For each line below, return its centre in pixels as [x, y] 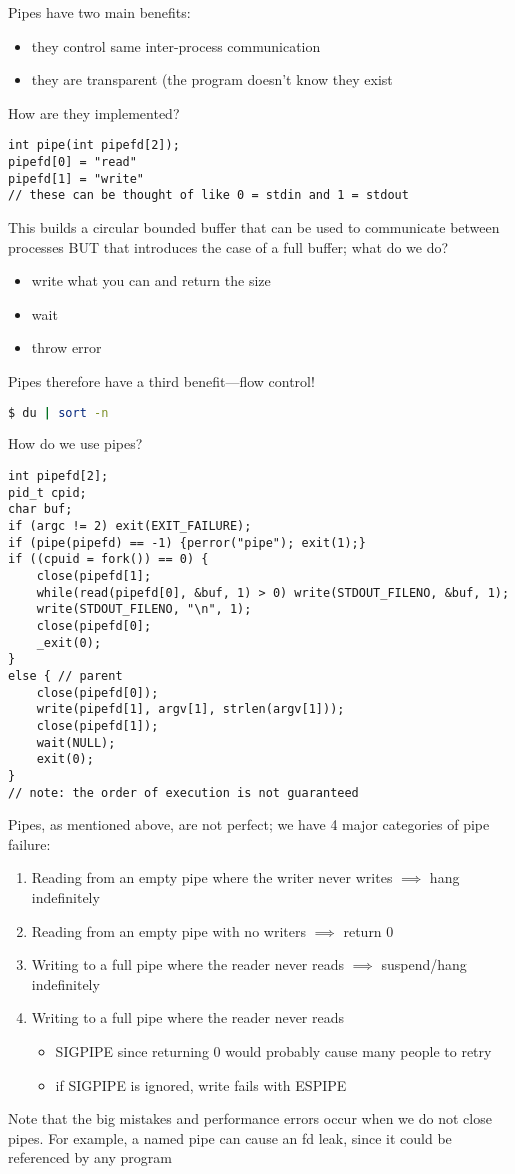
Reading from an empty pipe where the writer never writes [212, 877]
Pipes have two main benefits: [99, 12]
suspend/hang [424, 964]
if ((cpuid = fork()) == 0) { [108, 559]
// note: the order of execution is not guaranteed [183, 792]
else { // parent [65, 675]
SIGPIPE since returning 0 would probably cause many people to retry [273, 1050]
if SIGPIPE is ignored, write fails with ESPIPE [201, 1084]
